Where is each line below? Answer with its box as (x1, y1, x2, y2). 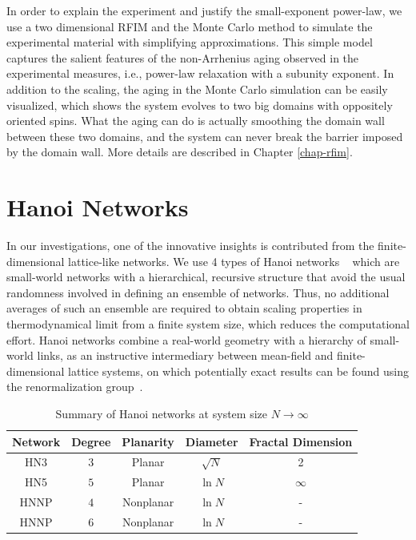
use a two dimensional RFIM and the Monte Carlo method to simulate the (6, 18, 373, 34)
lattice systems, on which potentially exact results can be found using (68, 362, 410, 379)
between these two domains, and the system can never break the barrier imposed (6, 127, 403, 144)
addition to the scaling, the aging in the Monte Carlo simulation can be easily (6, 80, 388, 97)
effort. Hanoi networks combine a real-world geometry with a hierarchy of (6, 331, 366, 348)
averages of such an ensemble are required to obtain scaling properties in (6, 300, 362, 316)
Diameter (185, 433, 238, 449)
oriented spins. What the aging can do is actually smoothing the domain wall (6, 112, 385, 129)
